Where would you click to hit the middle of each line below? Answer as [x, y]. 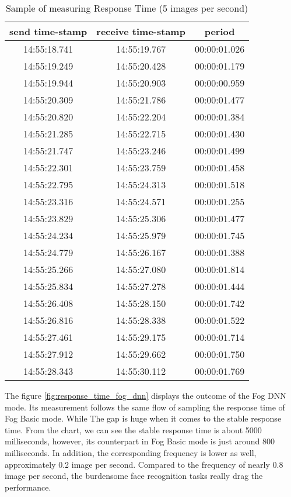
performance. [28, 487]
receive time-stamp [141, 31]
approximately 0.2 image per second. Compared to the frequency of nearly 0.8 [144, 464]
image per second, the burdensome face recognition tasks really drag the [134, 476]
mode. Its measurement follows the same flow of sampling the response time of [145, 407]
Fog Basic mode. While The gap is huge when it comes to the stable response [143, 418]
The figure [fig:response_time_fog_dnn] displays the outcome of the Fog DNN [145, 395]
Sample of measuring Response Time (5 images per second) [127, 8]
